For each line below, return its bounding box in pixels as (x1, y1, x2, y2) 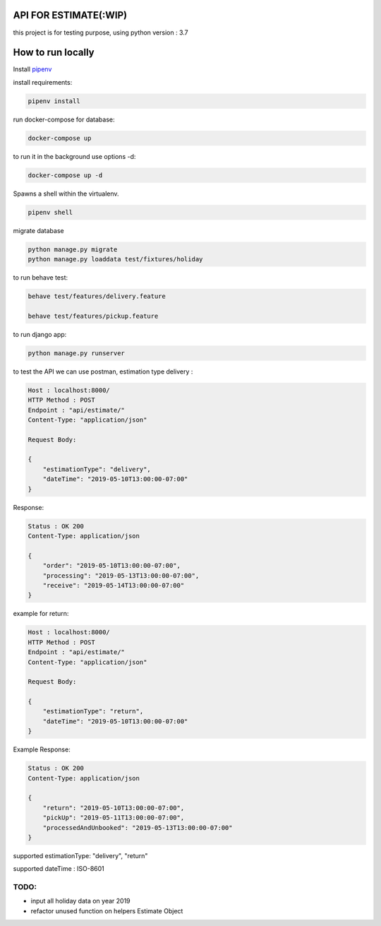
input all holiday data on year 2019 (30, 897, 131, 906)
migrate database (13, 226, 64, 235)
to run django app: (13, 330, 67, 338)
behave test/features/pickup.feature (28, 311, 159, 320)
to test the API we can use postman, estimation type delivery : (13, 367, 193, 376)
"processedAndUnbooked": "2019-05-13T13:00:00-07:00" (42, 824, 233, 831)
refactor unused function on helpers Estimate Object (30, 906, 183, 915)
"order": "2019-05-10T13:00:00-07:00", (42, 562, 181, 570)
